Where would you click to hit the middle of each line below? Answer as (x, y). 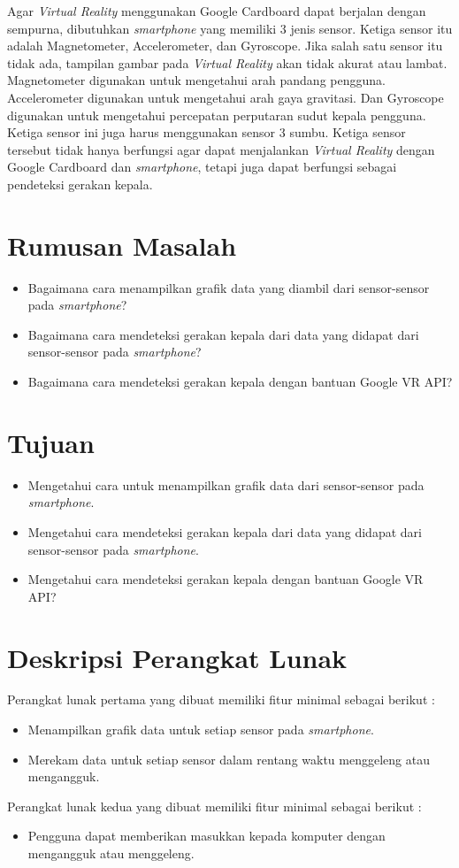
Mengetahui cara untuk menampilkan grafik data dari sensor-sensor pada (226, 484)
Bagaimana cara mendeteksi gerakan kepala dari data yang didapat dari (223, 334)
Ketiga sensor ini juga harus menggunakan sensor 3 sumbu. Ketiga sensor (207, 132)
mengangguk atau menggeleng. (111, 853)
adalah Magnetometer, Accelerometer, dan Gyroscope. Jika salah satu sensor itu (225, 46)
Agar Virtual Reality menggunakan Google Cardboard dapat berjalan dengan (217, 11)
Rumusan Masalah (122, 245)
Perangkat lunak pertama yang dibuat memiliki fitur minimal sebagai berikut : (221, 699)
